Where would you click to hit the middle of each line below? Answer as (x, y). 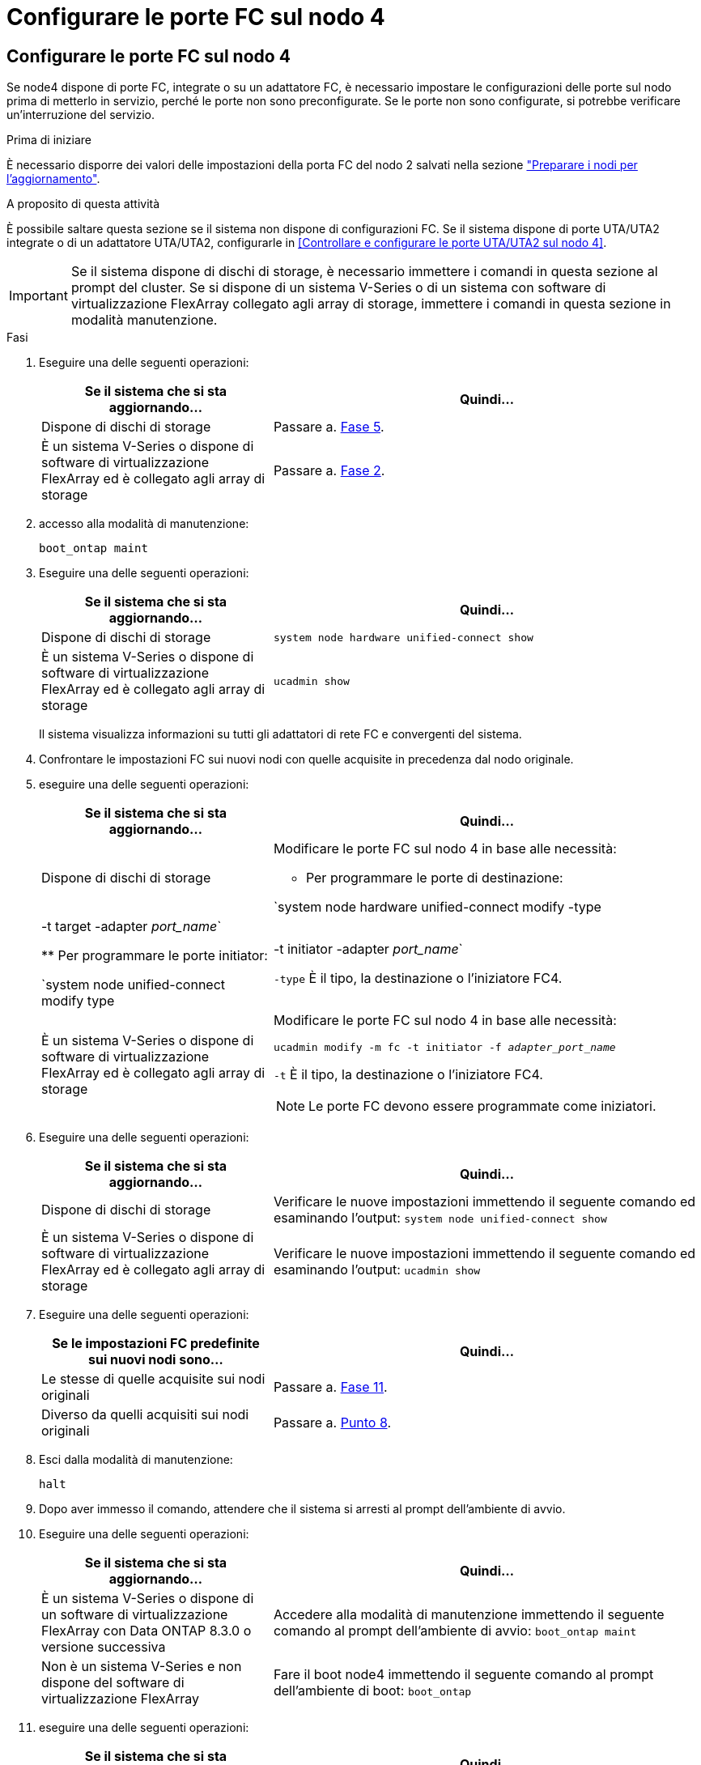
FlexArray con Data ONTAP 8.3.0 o (147, 1631)
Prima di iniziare (49, 140)
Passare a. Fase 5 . (329, 427)
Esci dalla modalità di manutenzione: (136, 1460)
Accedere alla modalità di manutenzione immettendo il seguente (469, 1615)
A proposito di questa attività (83, 204)
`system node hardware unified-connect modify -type (437, 907)
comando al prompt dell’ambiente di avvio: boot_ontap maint (455, 1631)
